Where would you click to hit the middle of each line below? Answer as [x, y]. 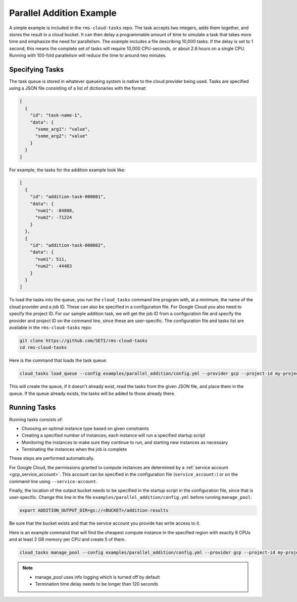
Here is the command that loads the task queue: [58, 360]
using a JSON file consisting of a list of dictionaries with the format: [78, 88]
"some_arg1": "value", [63, 129]
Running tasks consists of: [36, 419]
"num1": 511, [51, 259]
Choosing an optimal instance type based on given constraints [85, 428]
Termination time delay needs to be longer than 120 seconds [97, 584]
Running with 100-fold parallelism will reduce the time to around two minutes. [88, 55]
